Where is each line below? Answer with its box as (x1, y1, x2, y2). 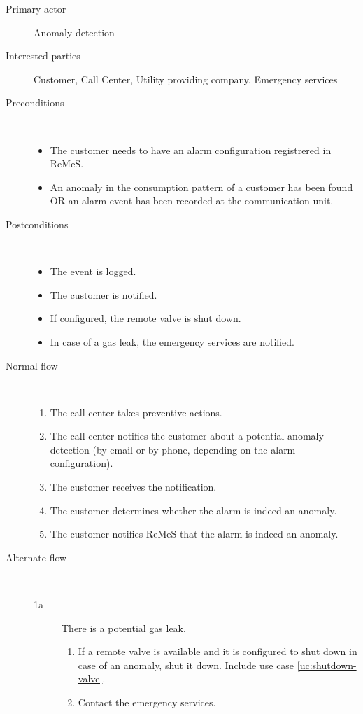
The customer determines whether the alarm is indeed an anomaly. (50, 503, 337, 517)
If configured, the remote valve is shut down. (50, 311, 241, 325)
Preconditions (6, 95, 64, 110)
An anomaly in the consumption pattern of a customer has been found (50, 179, 353, 194)
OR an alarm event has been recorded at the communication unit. (50, 193, 334, 208)
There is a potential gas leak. (62, 620, 186, 635)
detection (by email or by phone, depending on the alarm (50, 442, 296, 456)
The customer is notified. (50, 287, 157, 302)
